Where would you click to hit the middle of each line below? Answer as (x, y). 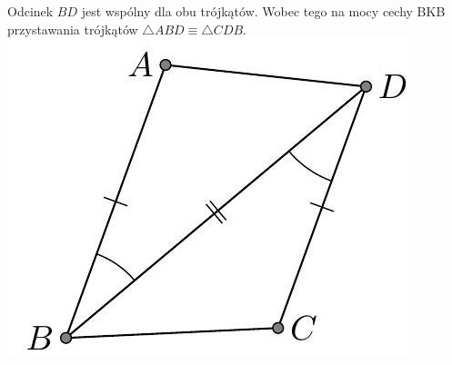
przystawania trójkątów (73, 29)
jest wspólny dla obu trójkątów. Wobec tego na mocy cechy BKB (263, 11)
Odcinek (30, 11)
